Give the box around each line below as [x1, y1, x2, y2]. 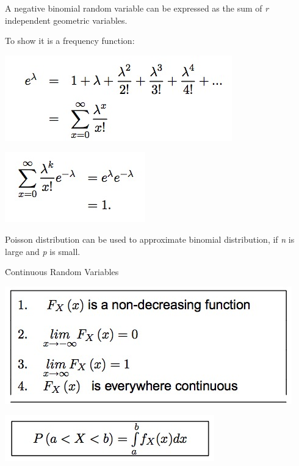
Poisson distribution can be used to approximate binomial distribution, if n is [5, 232, 295, 245]
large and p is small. [5, 245, 81, 257]
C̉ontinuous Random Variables [5, 265, 119, 278]
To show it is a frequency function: [5, 34, 135, 47]
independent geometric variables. [5, 13, 128, 26]
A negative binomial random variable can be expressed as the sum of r [5, 2, 269, 14]
